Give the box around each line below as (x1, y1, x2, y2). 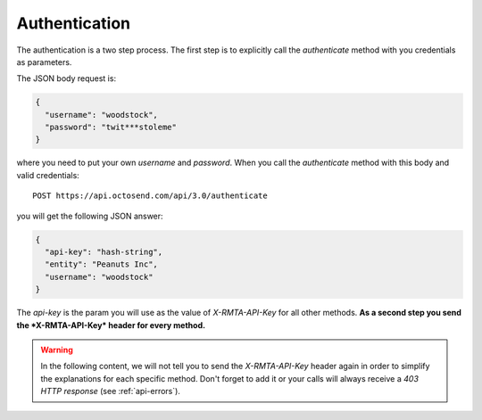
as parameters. (16, 56, 72, 67)
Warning (40, 344, 73, 355)
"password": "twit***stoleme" (45, 122, 178, 133)
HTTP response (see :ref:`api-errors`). (40, 386, 180, 397)
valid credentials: (16, 169, 79, 180)
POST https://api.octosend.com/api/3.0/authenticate (32, 191, 268, 201)
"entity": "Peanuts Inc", (45, 259, 158, 269)
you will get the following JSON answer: (16, 210, 164, 221)
